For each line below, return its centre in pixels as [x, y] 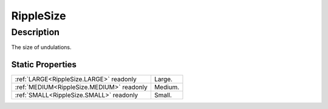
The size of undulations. [42, 47]
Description [36, 32]
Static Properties [44, 64]
